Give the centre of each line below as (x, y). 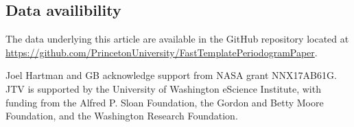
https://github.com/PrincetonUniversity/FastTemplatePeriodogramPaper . (162, 52)
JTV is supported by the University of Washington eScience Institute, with (163, 88)
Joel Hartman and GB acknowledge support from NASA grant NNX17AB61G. (171, 75)
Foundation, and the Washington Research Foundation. (122, 116)
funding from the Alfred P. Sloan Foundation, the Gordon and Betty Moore (165, 102)
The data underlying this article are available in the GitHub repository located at (177, 39)
